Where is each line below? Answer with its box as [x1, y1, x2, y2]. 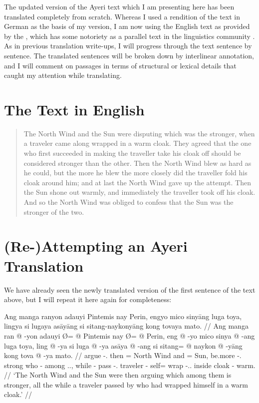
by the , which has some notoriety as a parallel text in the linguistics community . [4, 30, 255, 41]
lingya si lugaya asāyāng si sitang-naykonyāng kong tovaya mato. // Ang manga [4, 321, 249, 331]
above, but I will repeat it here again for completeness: [4, 294, 172, 305]
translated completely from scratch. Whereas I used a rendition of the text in [4, 11, 240, 21]
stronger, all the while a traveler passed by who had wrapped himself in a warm [4, 379, 248, 390]
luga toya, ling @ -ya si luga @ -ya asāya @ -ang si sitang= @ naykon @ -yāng [4, 340, 243, 351]
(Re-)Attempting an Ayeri [4, 236, 188, 256]
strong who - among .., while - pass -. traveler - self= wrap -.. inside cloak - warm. [4, 360, 256, 370]
